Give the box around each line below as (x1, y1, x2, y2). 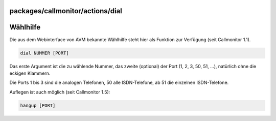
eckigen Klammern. (9, 70, 51, 76)
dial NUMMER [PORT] (20, 50, 69, 56)
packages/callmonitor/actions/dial (9, 7, 123, 15)
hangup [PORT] (20, 102, 56, 108)
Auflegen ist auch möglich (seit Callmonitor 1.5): (9, 89, 110, 95)
